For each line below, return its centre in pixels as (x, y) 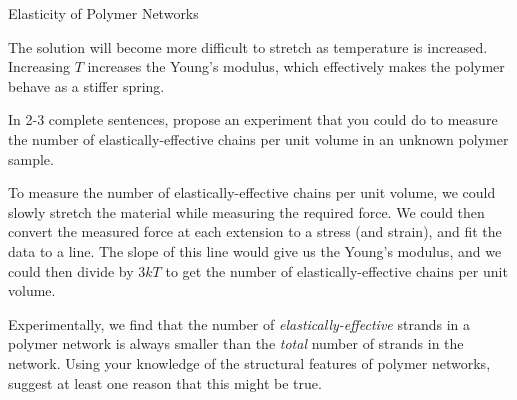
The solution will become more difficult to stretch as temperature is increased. (248, 46)
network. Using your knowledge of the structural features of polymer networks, (249, 362)
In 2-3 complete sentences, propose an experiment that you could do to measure (253, 119)
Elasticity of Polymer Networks (103, 13)
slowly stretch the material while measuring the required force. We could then (246, 211)
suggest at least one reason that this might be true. (165, 382)
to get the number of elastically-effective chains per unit (336, 270)
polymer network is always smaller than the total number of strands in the (236, 343)
